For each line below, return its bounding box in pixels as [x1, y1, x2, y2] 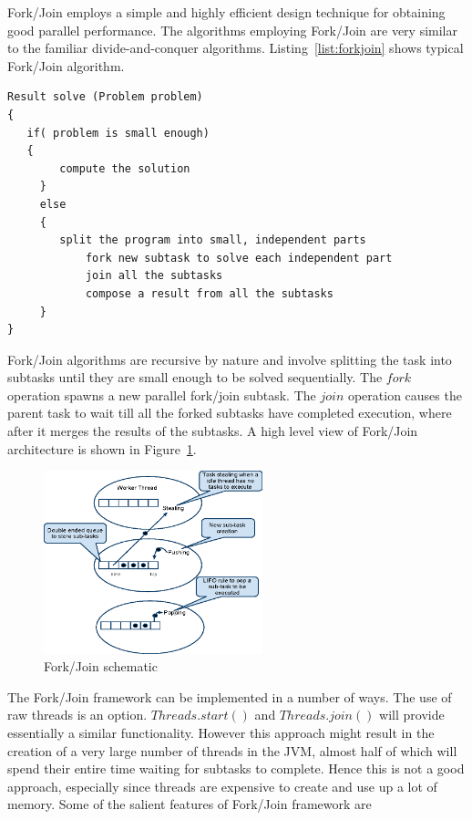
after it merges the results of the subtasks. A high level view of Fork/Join [7, 421, 418, 441]
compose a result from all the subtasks [85, 286, 333, 300]
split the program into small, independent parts [59, 234, 366, 247]
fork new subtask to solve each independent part [85, 251, 393, 265]
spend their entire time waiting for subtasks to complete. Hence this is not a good [7, 759, 465, 778]
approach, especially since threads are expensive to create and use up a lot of [7, 776, 437, 795]
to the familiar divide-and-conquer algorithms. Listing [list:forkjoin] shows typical [7, 38, 464, 57]
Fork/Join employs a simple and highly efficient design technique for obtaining [7, 3, 446, 21]
